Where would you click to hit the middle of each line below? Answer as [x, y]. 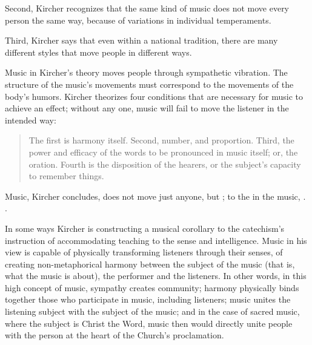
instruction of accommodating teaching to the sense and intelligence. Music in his [156, 240]
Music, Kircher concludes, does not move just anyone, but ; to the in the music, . [155, 196]
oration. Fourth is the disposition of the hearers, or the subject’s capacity [165, 164]
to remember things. [66, 176]
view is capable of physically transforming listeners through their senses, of [144, 252]
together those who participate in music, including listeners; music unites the [148, 299]
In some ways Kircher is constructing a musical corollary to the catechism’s [145, 228]
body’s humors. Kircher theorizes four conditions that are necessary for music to [154, 96]
